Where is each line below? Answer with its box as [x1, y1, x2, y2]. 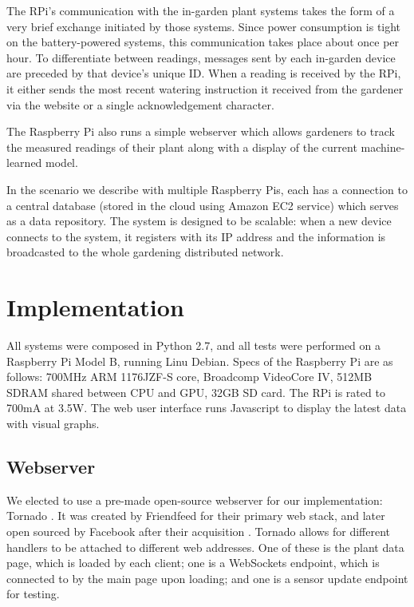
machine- [361, 138, 405, 155]
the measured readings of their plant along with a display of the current [6, 138, 357, 155]
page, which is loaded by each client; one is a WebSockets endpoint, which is [6, 554, 380, 571]
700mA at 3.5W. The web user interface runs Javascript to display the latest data [6, 399, 407, 416]
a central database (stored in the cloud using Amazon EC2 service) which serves [6, 196, 399, 213]
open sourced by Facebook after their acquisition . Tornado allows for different [6, 522, 390, 539]
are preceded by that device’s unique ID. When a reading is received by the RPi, [6, 65, 401, 81]
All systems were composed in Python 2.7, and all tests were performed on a [6, 337, 380, 354]
